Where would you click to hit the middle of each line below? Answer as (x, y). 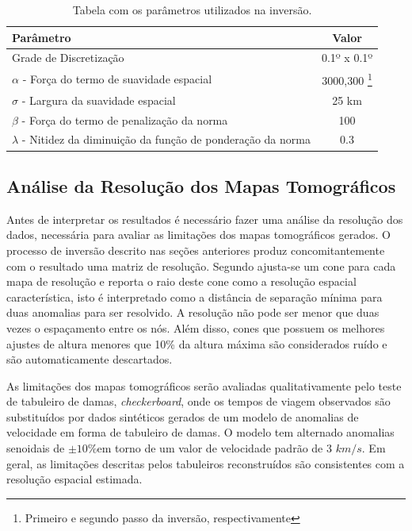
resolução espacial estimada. (74, 479)
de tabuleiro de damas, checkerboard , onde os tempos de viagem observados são (198, 401)
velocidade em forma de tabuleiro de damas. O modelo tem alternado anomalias (200, 432)
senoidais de (36, 448)
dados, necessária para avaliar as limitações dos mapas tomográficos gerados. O (198, 235)
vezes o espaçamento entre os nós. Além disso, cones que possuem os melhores (196, 327)
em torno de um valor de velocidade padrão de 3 (214, 448)
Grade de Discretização (68, 58)
